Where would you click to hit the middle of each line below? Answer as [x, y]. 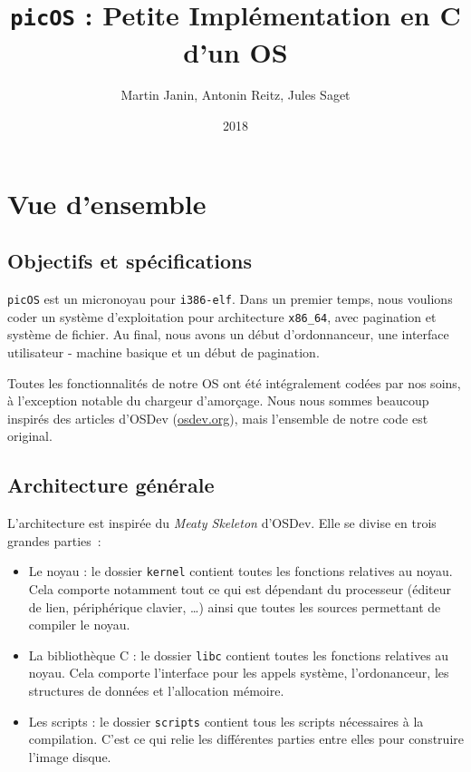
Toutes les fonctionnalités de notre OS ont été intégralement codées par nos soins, [234, 382]
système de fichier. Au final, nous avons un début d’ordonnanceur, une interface [228, 334]
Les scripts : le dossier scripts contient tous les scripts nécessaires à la [226, 721]
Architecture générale [111, 485]
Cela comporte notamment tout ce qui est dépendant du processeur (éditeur [240, 588]
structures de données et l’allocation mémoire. [156, 690]
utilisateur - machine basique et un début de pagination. [163, 352]
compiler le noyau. [79, 625]
